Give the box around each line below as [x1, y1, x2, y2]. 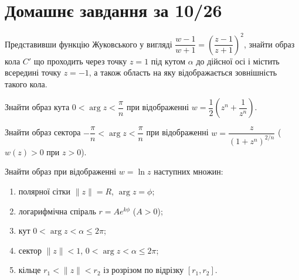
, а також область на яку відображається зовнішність [89, 66, 277, 78]
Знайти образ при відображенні [5, 165, 117, 177]
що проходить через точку [33, 54, 127, 67]
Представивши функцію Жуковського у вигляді [5, 37, 172, 50]
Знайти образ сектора [5, 126, 81, 138]
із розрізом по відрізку [103, 264, 184, 276]
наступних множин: [154, 165, 223, 177]
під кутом [151, 54, 186, 67]
